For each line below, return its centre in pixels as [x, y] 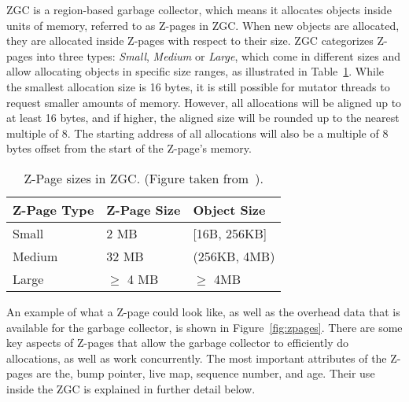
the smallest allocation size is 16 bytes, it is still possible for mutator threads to [198, 86]
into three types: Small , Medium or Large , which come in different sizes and [218, 55]
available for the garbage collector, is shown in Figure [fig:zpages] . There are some [204, 327]
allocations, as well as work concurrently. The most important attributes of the [197, 358]
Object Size [229, 209]
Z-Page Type [53, 209]
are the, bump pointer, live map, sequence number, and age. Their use [206, 373]
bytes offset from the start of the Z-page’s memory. [129, 148]
